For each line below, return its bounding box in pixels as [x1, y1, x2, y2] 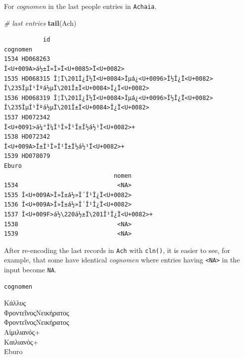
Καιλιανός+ [4, 336, 39, 347]
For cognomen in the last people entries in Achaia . [4, 1, 157, 11]
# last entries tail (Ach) [4, 17, 77, 28]
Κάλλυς [4, 298, 26, 308]
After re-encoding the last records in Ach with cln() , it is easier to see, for [4, 245, 230, 255]
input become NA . [4, 264, 56, 275]
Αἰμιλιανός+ [4, 327, 41, 337]
